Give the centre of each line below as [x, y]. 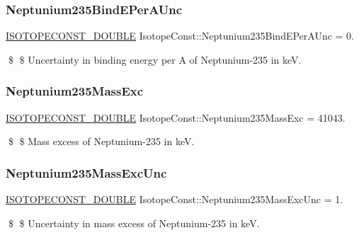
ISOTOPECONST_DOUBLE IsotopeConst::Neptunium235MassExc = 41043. [176, 117]
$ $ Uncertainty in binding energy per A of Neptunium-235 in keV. [155, 59]
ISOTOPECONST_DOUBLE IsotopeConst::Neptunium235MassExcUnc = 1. [175, 199]
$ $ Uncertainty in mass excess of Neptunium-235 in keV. [134, 223]
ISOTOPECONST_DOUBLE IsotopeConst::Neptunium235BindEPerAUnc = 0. [180, 36]
